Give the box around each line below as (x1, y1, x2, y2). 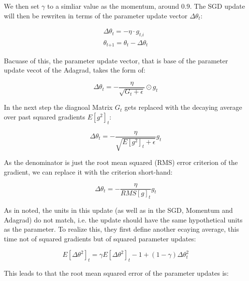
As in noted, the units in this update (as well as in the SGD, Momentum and (4, 205, 233, 215)
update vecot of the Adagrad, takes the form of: (4, 65, 146, 75)
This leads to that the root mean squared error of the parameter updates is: (4, 268, 229, 278)
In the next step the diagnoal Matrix (4, 102, 113, 112)
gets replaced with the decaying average (124, 102, 242, 112)
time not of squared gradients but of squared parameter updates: (4, 233, 196, 243)
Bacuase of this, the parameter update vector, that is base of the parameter (4, 55, 228, 65)
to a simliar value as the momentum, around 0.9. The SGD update (47, 1, 245, 11)
